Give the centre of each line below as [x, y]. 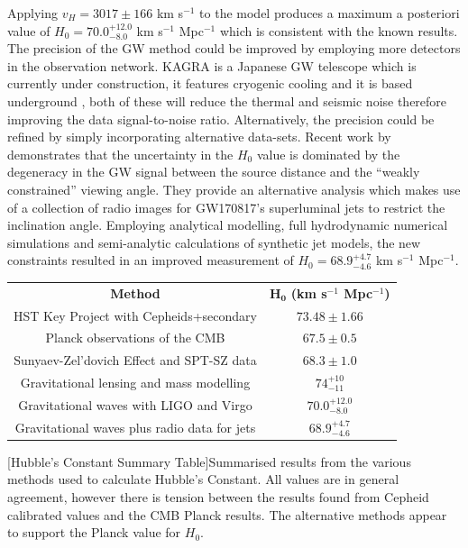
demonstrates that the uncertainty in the [120, 154]
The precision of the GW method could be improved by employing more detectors [234, 48]
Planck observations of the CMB [135, 338]
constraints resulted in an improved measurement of [151, 260]
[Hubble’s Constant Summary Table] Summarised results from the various [209, 461]
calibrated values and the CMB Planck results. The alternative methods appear [227, 514]
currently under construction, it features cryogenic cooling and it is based [210, 83]
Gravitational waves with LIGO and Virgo [135, 404]
